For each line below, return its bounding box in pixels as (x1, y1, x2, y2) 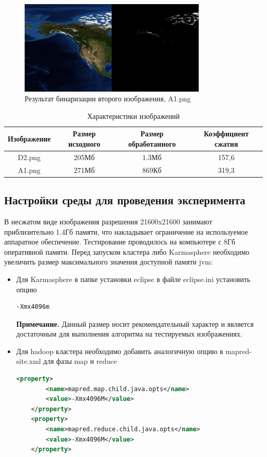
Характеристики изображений (87, 110, 180, 121)
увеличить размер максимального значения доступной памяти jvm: (4, 256, 213, 267)
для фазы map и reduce (43, 356, 117, 366)
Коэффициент (204, 128, 249, 139)
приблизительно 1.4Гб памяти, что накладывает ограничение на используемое (4, 226, 248, 237)
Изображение (8, 133, 51, 144)
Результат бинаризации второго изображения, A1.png (25, 93, 191, 104)
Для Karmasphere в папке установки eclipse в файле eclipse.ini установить (16, 273, 251, 284)
